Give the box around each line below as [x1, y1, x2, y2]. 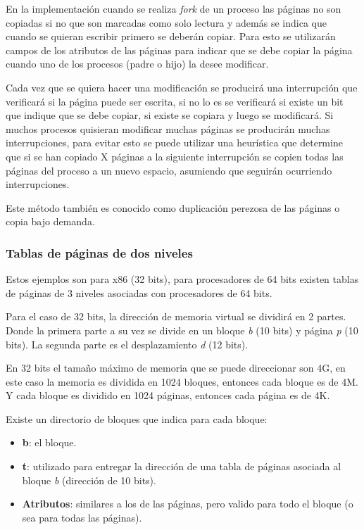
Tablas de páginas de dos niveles [6, 244, 193, 261]
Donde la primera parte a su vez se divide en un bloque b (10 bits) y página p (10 [6, 322, 358, 337]
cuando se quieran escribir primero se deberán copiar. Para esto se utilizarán [6, 29, 336, 44]
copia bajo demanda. [6, 214, 95, 229]
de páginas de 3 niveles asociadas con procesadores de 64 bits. [6, 285, 272, 300]
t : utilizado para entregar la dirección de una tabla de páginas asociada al [22, 459, 341, 474]
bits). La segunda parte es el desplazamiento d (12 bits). [6, 336, 249, 351]
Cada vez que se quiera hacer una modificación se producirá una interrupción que [6, 80, 358, 94]
